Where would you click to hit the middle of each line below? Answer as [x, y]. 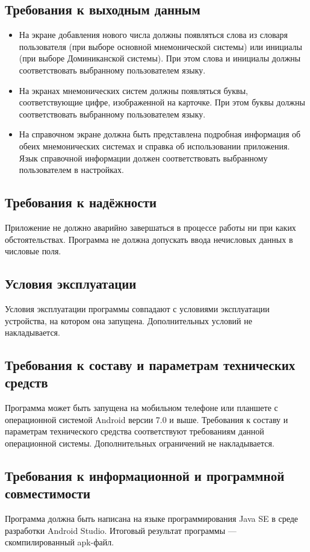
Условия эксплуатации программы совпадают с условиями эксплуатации [137, 308]
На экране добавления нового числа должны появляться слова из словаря [153, 35]
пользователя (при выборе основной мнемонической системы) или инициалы [160, 46]
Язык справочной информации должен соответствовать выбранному [143, 158]
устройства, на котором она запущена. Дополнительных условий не [129, 320]
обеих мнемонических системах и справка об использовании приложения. [154, 146]
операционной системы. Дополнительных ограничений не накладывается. [140, 443]
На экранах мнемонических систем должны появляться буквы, [133, 90]
